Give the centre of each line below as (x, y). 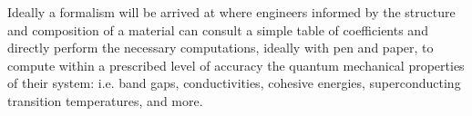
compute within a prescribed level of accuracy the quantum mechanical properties (236, 65)
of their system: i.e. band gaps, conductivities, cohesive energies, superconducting (234, 83)
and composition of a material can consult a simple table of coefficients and (218, 29)
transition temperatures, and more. (105, 100)
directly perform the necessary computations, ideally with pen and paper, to (221, 48)
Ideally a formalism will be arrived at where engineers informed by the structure (231, 12)
